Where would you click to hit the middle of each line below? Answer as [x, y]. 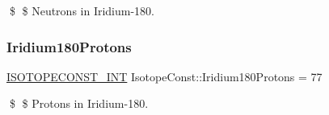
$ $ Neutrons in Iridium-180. [82, 10]
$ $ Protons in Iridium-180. [79, 103]
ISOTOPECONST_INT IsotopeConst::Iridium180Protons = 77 [164, 76]
